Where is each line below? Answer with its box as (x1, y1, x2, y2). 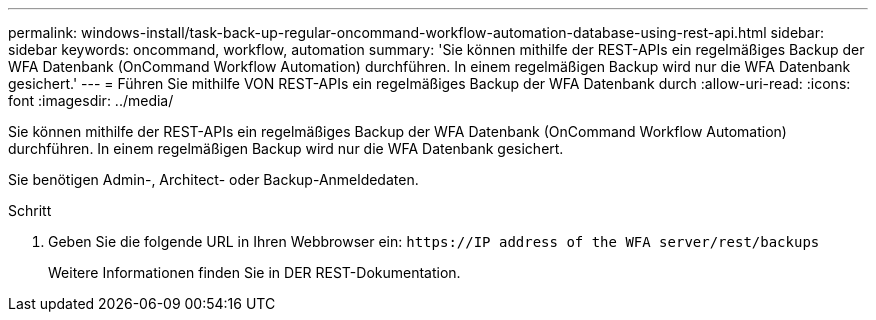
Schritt (8, 202, 52, 219)
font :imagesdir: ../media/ (8, 92, 174, 109)
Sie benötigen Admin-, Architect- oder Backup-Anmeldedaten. (8, 171, 419, 188)
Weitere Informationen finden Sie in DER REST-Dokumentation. (48, 264, 461, 281)
